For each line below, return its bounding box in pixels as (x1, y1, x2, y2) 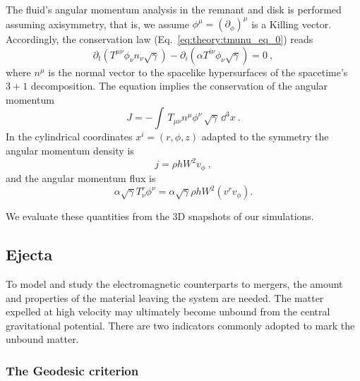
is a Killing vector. (251, 16, 332, 31)
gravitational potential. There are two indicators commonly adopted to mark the (6, 317, 355, 332)
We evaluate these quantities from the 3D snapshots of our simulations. (6, 209, 314, 224)
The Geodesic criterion (6, 361, 139, 379)
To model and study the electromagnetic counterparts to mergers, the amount (6, 277, 343, 291)
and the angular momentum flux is (6, 170, 156, 185)
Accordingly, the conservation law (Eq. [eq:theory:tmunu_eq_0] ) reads (6, 32, 313, 47)
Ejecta (6, 243, 53, 265)
